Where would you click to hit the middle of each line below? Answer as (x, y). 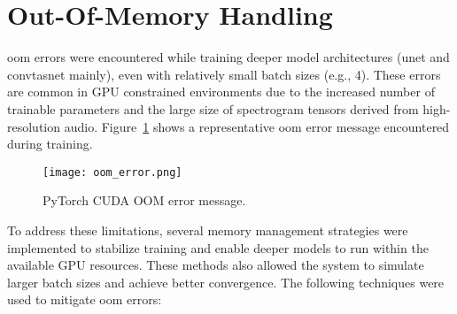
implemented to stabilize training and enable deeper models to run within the (218, 247)
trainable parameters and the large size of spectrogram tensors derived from (213, 108)
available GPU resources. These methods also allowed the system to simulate (216, 265)
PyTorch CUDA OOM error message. (144, 200)
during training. (50, 144)
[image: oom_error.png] (112, 172)
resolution (34, 126)
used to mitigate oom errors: (85, 299)
